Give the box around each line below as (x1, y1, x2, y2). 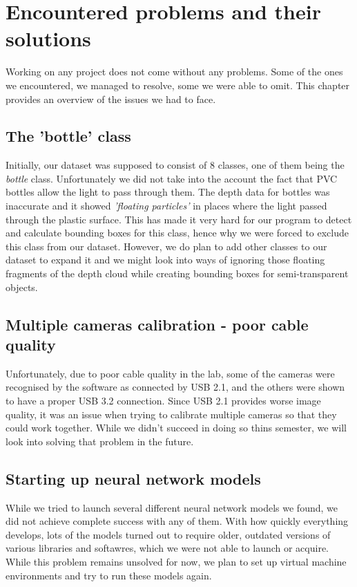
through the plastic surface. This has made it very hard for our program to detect (6, 212, 352, 226)
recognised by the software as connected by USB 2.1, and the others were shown (6, 380, 345, 394)
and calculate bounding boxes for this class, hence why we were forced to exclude (6, 225, 349, 240)
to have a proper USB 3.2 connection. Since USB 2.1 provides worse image (6, 393, 321, 408)
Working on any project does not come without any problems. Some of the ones (6, 64, 343, 79)
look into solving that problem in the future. (6, 434, 194, 448)
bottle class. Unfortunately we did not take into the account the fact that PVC (6, 171, 338, 185)
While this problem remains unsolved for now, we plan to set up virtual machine (6, 554, 347, 568)
